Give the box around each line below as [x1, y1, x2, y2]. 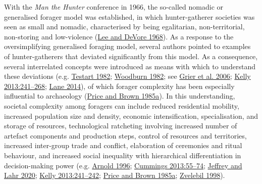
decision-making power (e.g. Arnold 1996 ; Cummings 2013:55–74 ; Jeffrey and [4, 160, 242, 170]
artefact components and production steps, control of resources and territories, [4, 130, 247, 141]
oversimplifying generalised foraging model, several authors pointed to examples [4, 41, 251, 52]
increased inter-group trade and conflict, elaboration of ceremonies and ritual [4, 140, 242, 151]
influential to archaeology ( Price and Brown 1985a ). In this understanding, [4, 90, 235, 101]
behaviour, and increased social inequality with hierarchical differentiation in [4, 150, 241, 160]
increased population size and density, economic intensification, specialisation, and [4, 110, 258, 121]
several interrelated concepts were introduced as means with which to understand [4, 61, 255, 71]
